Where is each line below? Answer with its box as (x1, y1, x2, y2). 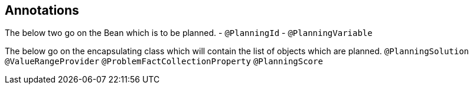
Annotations (5, 3, 79, 18)
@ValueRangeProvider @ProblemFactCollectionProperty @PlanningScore (5, 57, 323, 67)
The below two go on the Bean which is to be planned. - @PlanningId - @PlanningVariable (5, 28, 373, 38)
